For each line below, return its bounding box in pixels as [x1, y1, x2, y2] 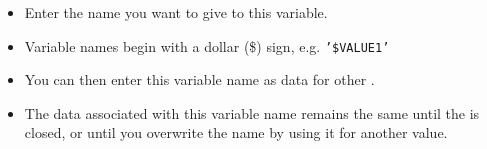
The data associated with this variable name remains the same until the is [24, 102, 480, 123]
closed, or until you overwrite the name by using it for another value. [24, 122, 448, 143]
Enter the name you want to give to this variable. [24, 2, 328, 22]
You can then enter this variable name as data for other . [24, 69, 375, 90]
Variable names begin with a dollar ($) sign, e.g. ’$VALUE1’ [24, 35, 390, 56]
